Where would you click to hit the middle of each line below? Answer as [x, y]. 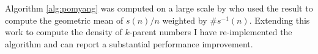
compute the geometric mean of [64, 20]
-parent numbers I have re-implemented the [211, 32]
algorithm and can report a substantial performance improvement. [129, 43]
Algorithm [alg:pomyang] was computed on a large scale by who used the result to [159, 8]
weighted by [185, 20]
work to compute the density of [64, 32]
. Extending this [279, 20]
